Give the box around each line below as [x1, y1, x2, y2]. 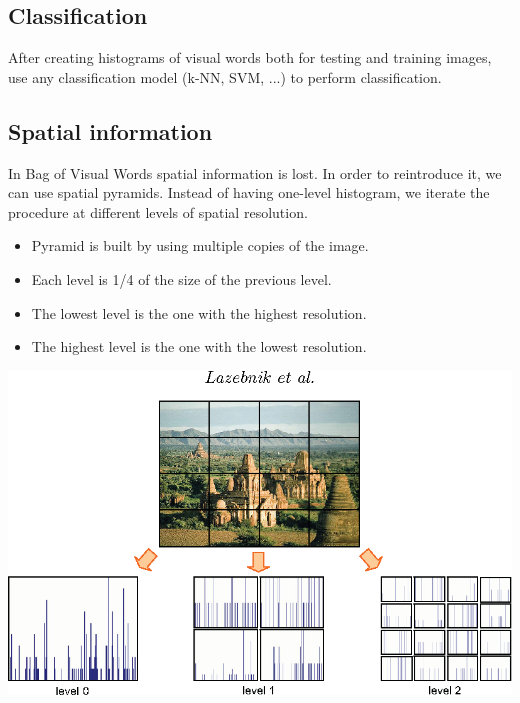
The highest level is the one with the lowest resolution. [31, 336, 367, 357]
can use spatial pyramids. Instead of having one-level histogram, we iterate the [8, 182, 490, 203]
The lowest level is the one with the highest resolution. [31, 302, 367, 323]
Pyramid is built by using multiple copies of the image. [31, 235, 369, 256]
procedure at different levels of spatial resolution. [8, 201, 308, 222]
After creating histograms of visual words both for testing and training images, [8, 47, 492, 68]
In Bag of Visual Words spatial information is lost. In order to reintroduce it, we [8, 162, 502, 183]
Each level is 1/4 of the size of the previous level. [31, 268, 332, 289]
